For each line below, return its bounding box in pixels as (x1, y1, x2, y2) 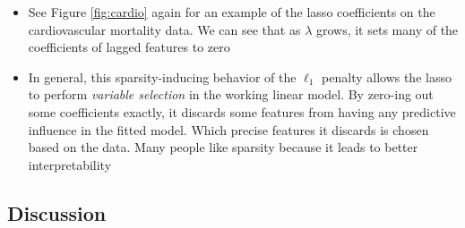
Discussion (7, 198, 107, 226)
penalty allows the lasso (322, 67, 452, 86)
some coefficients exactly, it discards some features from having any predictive (28, 102, 456, 121)
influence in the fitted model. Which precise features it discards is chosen (28, 120, 429, 139)
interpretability (28, 155, 112, 173)
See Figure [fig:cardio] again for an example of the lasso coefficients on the (28, 3, 435, 21)
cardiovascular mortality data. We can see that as (28, 20, 301, 38)
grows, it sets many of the (315, 20, 459, 38)
